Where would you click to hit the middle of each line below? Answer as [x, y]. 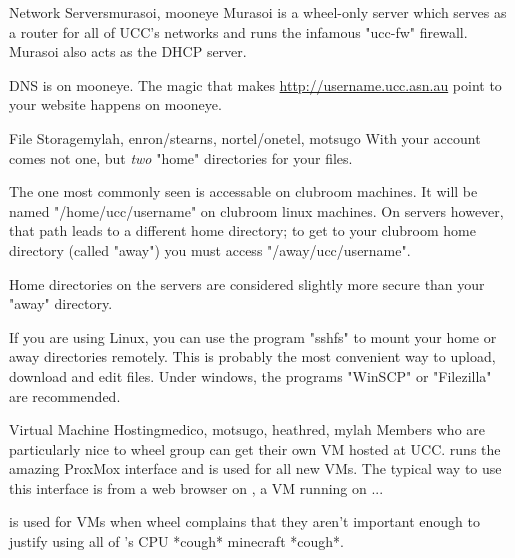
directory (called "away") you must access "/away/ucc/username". [210, 249]
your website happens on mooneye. [115, 104]
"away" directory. [61, 303]
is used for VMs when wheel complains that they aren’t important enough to [244, 521]
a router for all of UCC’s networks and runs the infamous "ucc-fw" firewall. [238, 31]
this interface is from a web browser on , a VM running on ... [196, 487]
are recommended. [65, 395]
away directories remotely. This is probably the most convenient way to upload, [252, 356]
